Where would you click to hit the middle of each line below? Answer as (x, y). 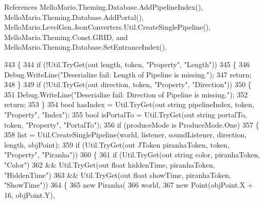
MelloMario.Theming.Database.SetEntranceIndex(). (86, 47)
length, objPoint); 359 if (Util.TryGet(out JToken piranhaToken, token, (117, 144)
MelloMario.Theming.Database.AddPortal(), (74, 17)
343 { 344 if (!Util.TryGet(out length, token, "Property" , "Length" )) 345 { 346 (127, 64)
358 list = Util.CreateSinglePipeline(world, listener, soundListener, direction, (126, 135)
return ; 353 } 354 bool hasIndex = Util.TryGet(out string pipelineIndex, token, (129, 104)
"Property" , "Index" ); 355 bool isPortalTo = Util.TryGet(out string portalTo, (126, 114)
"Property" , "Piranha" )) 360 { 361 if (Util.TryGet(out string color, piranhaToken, (132, 155)
